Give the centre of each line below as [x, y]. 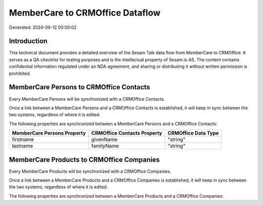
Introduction [28, 41]
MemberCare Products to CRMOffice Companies [85, 159]
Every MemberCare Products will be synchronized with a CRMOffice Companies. [90, 171]
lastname [23, 146]
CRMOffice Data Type [193, 133]
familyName [105, 146]
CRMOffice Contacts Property [127, 133]
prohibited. [20, 73]
